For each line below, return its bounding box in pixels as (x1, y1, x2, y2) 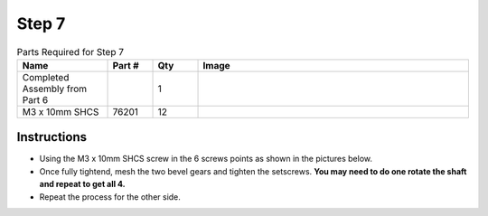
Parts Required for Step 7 (16, 45, 124, 58)
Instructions (16, 129, 88, 145)
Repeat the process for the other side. (39, 191, 181, 202)
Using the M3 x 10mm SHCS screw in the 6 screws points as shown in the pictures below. (39, 154, 373, 164)
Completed (22, 70, 70, 83)
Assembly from (22, 82, 88, 95)
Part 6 (22, 93, 49, 106)
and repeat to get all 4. (39, 179, 126, 190)
